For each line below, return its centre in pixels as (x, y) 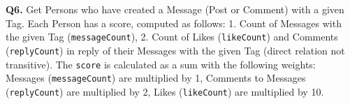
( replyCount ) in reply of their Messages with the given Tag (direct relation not (175, 50)
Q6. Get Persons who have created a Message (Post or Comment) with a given (175, 9)
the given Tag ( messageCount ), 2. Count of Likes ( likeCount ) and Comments (172, 37)
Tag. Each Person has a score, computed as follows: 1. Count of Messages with (174, 23)
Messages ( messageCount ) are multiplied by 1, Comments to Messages (156, 78)
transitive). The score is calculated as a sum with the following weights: (161, 64)
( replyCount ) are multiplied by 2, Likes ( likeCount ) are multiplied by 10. (165, 91)
